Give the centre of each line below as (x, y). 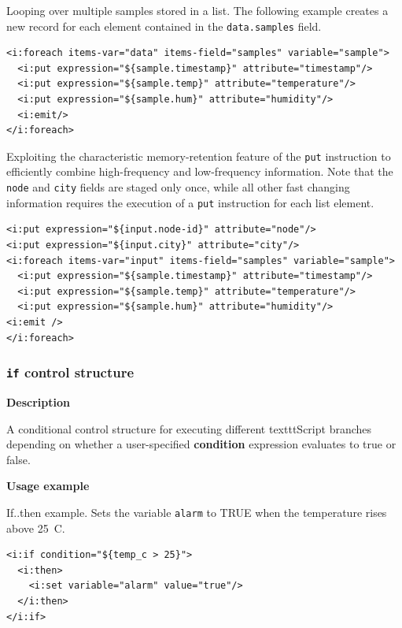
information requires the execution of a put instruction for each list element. (190, 202)
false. (18, 459)
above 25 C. (36, 528)
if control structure (70, 372)
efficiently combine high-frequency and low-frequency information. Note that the (200, 171)
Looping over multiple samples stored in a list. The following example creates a (197, 10)
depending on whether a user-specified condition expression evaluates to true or (201, 444)
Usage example (48, 486)
